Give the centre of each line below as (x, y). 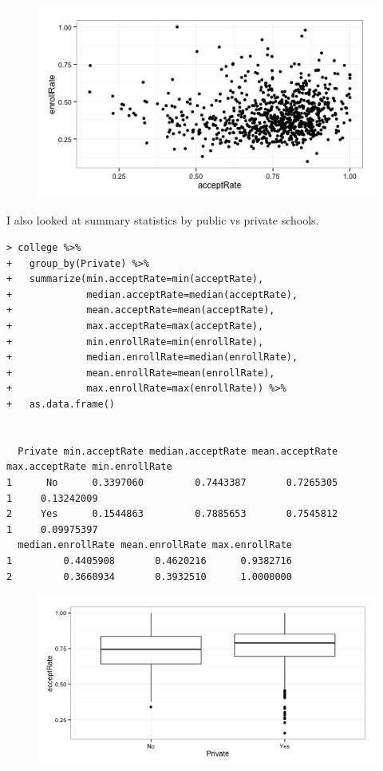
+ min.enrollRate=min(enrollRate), (135, 342)
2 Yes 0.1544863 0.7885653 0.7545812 (172, 514)
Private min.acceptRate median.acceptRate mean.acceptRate (178, 451)
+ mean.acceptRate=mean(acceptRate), (141, 310)
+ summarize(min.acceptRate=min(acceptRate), (135, 279)
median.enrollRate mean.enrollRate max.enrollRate (155, 545)
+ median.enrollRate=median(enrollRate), (152, 358)
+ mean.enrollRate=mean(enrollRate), (141, 373)
